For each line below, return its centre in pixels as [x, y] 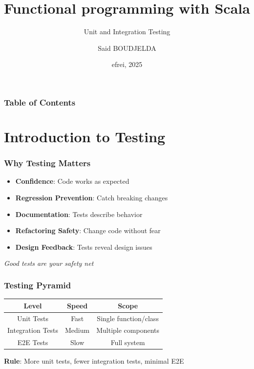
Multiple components [128, 330]
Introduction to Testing [85, 137]
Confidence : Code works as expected [72, 181]
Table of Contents [40, 102]
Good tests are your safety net [49, 263]
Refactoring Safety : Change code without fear [88, 230]
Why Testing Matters [47, 163]
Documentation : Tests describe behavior [79, 214]
